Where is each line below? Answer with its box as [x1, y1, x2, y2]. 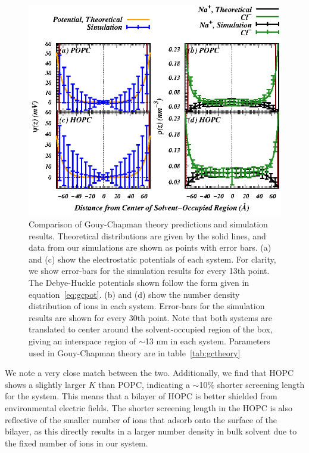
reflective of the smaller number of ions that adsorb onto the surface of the [5, 413, 277, 426]
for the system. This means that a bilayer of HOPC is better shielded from [5, 390, 277, 402]
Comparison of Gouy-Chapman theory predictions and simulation [29, 218, 268, 230]
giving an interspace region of [29, 334, 136, 347]
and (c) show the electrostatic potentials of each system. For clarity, [29, 252, 276, 265]
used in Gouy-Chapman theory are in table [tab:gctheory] [29, 346, 241, 359]
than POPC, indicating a [98, 378, 190, 390]
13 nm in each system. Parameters [145, 334, 270, 347]
